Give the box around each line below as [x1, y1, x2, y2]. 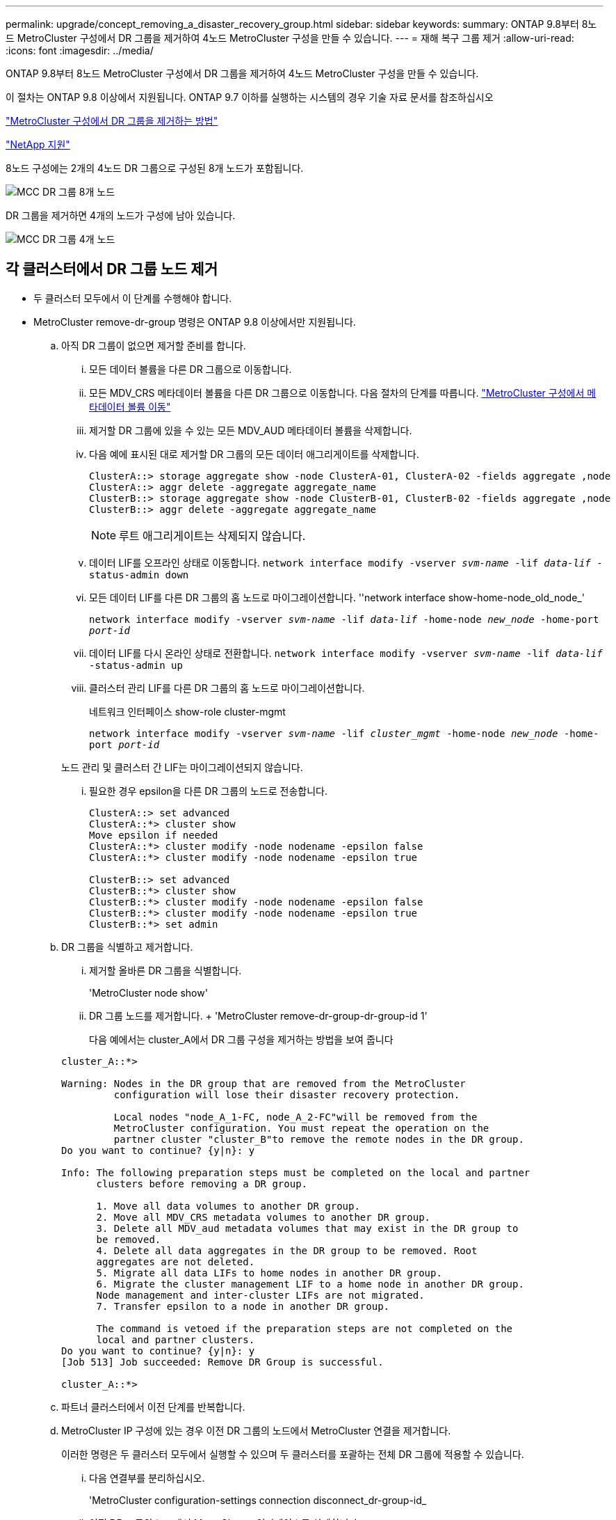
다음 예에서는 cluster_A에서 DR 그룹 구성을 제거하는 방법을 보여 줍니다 [89, 1033, 394, 1045]
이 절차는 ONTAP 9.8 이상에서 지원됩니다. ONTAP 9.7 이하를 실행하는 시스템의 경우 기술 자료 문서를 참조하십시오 [6, 91, 494, 103]
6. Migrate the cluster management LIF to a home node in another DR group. [96, 1278, 524, 1290]
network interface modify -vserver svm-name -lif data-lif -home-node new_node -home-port [89, 613, 599, 625]
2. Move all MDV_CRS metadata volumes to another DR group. [96, 1211, 431, 1223]
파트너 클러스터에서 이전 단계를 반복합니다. [61, 1400, 245, 1413]
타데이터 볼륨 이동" [89, 400, 171, 413]
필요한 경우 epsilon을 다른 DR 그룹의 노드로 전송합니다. [89, 784, 327, 797]
